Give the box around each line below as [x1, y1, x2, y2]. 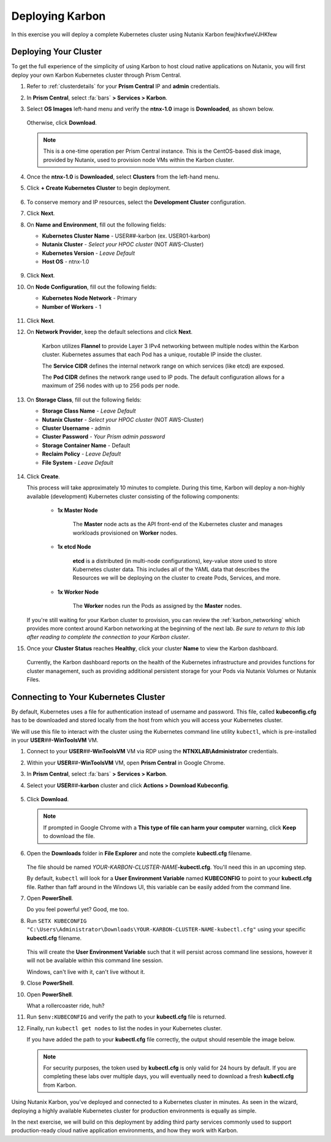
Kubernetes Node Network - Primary [42, 295, 137, 302]
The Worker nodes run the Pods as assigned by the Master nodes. [72, 602, 242, 610]
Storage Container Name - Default [42, 441, 131, 449]
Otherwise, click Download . [26, 119, 97, 126]
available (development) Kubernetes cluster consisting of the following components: [26, 492, 240, 500]
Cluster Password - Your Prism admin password [42, 433, 165, 440]
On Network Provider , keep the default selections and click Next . [26, 328, 193, 336]
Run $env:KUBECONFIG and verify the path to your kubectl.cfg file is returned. [26, 1013, 227, 1020]
